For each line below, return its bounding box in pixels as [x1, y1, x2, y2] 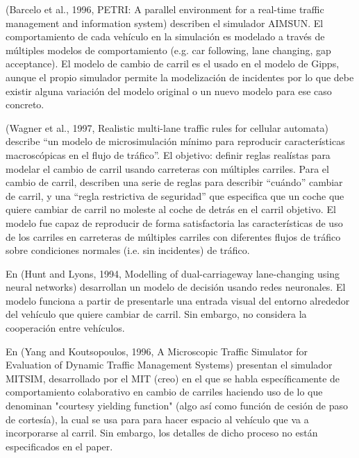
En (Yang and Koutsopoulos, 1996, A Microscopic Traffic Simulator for [6, 343, 308, 358]
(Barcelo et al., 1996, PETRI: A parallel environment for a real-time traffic [6, 2, 324, 16]
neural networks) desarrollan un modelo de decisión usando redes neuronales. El [6, 280, 346, 294]
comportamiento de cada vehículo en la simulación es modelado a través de [6, 29, 325, 44]
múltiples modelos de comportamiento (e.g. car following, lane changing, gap [6, 42, 331, 57]
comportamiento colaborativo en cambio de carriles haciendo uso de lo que [6, 384, 323, 399]
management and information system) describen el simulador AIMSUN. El [6, 15, 324, 30]
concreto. [6, 97, 44, 112]
